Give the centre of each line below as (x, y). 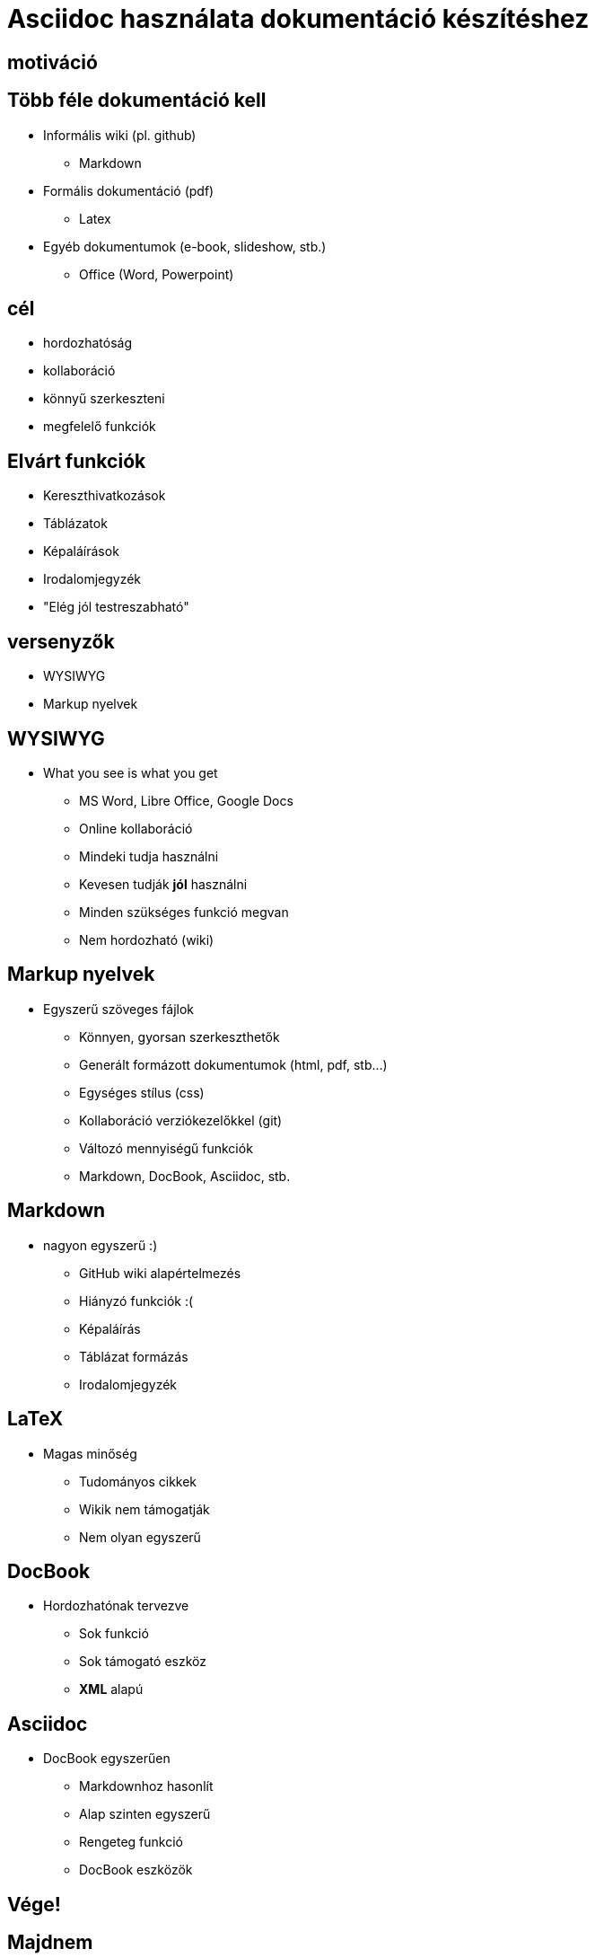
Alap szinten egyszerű (145, 1814)
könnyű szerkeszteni (104, 399)
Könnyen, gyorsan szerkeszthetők (179, 1036)
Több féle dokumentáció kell (137, 101)
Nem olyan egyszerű (140, 1537)
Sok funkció (114, 1634)
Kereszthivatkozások (105, 496)
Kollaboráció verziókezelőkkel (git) (181, 1120)
